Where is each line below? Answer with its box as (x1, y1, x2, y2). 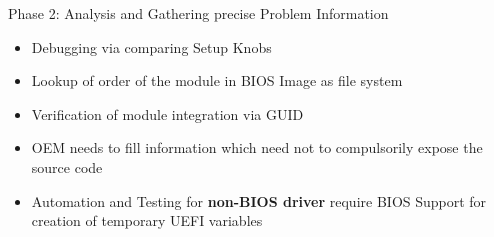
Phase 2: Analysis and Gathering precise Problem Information (8, 3, 389, 23)
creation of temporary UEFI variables (31, 210, 263, 231)
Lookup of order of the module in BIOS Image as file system (31, 70, 403, 91)
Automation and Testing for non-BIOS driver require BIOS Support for (31, 190, 487, 211)
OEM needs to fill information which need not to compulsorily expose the (31, 137, 483, 158)
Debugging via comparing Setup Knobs (31, 36, 272, 57)
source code (31, 156, 103, 177)
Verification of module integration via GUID (31, 103, 304, 124)
